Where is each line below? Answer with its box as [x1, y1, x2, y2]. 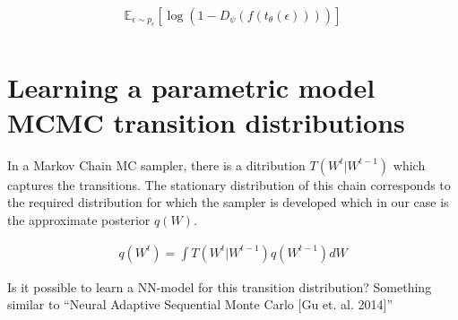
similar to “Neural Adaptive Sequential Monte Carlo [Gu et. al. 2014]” [7, 295, 393, 314]
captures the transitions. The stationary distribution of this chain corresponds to [7, 175, 451, 194]
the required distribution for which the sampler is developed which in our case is [7, 193, 449, 212]
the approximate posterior [7, 210, 151, 229]
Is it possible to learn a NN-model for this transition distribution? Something [7, 277, 432, 296]
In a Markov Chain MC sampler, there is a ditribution [7, 155, 306, 174]
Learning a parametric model [7, 68, 376, 105]
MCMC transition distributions [7, 103, 405, 140]
